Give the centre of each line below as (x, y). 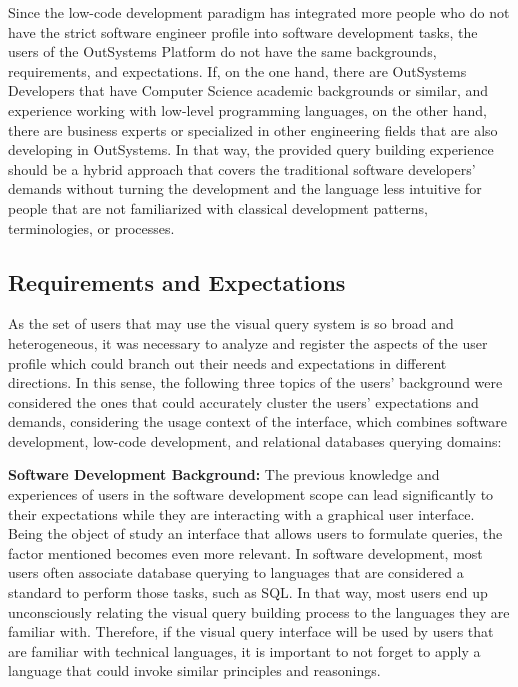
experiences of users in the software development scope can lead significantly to (251, 494)
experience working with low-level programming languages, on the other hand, (248, 109)
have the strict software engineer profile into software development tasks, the (243, 31)
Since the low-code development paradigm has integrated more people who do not (259, 12)
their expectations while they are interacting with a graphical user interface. (241, 513)
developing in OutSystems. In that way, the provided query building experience (251, 149)
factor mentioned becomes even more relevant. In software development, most (245, 552)
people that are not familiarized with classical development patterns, (218, 207)
